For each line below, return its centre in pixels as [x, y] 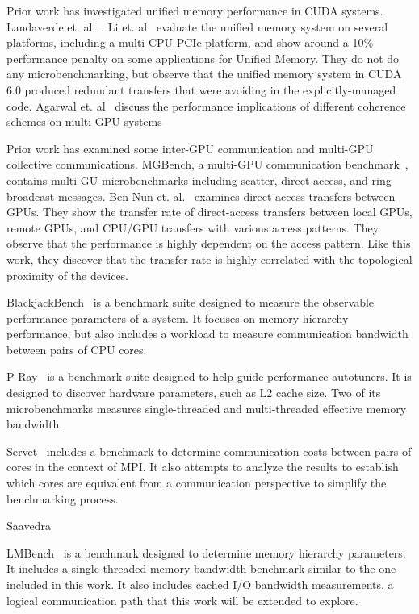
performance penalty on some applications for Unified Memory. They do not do [203, 58]
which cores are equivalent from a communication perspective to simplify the [197, 483]
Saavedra [29, 526]
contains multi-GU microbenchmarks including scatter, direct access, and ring [199, 180]
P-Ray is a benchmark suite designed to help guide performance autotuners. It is [209, 376]
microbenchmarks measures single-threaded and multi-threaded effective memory [207, 408]
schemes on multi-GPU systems [84, 121]
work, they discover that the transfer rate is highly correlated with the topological [209, 259]
